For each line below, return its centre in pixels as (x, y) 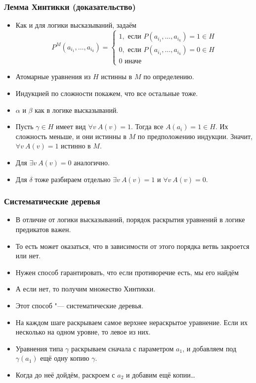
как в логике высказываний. (77, 110)
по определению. (169, 76)
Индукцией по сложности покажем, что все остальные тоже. (107, 93)
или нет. (28, 256)
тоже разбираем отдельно (73, 179)
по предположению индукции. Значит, (195, 136)
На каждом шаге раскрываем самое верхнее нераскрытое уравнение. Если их (131, 322)
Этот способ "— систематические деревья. (79, 305)
